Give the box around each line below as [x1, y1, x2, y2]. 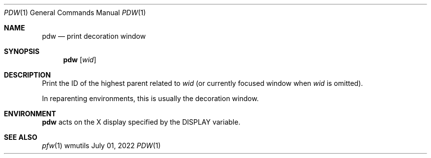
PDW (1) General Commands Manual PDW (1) [4, 8, 146, 17]
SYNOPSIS [4, 47, 40, 55]
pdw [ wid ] [63, 55, 96, 64]
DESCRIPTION [4, 71, 51, 79]
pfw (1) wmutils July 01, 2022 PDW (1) [42, 141, 161, 150]
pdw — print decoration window [42, 32, 146, 40]
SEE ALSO [4, 133, 37, 141]
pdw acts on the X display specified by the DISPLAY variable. [42, 118, 241, 126]
